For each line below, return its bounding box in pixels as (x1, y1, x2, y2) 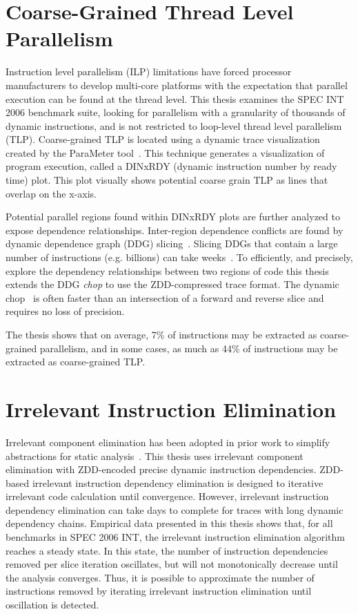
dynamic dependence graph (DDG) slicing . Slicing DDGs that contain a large (6, 236, 338, 251)
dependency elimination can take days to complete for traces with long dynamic (6, 502, 344, 517)
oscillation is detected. (6, 597, 99, 612)
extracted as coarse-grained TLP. (6, 354, 146, 369)
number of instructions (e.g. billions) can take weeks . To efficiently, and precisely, (6, 250, 353, 265)
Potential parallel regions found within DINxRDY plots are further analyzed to (6, 209, 340, 224)
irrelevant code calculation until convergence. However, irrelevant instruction (6, 489, 329, 503)
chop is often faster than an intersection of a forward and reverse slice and (6, 290, 324, 305)
